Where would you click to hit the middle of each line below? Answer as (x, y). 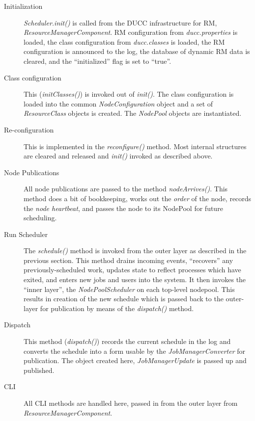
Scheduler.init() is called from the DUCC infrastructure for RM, (120, 22)
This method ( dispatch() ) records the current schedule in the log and (127, 341)
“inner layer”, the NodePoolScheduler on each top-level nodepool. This (129, 289)
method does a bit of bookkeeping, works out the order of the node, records (138, 198)
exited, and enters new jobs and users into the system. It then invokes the (135, 279)
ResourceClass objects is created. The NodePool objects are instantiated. (133, 113)
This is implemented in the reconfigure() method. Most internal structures (135, 146)
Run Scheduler (26, 234)
